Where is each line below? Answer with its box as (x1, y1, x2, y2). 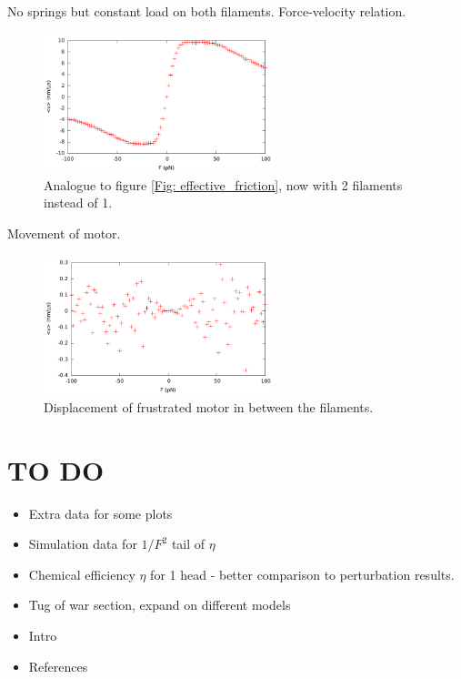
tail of (171, 534, 205, 553)
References (28, 656, 88, 675)
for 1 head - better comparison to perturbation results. (150, 564, 455, 583)
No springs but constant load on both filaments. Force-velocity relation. (7, 2, 406, 20)
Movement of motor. (7, 224, 121, 242)
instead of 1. (44, 193, 113, 212)
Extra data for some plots (28, 503, 173, 522)
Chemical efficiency (28, 564, 135, 583)
